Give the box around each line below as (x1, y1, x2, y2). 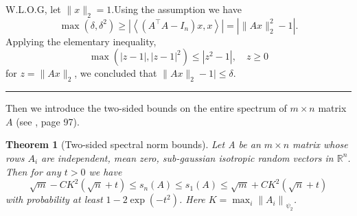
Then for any (5, 164, 61, 178)
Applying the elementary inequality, (5, 34, 157, 48)
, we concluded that (74, 66, 157, 80)
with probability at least (5, 192, 103, 206)
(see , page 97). (16, 114, 80, 128)
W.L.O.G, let (5, 2, 61, 16)
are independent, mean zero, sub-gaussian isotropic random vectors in (41, 150, 334, 165)
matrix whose (292, 137, 348, 152)
